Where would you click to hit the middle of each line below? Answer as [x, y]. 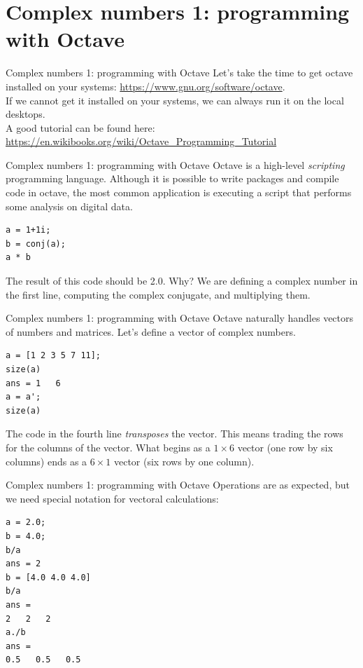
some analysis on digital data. [69, 206]
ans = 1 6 [33, 383]
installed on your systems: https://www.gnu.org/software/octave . [145, 86]
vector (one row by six [285, 447]
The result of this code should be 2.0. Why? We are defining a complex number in [182, 281]
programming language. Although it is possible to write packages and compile [172, 178]
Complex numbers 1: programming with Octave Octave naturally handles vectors [180, 318]
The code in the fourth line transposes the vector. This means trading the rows [175, 434]
